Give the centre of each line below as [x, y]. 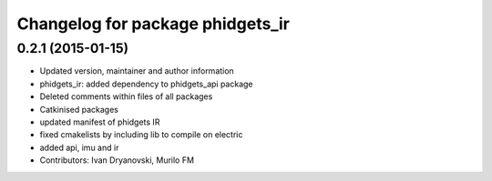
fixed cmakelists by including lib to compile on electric [141, 135]
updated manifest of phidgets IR [100, 122]
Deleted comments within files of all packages [126, 96]
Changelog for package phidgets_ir [154, 24]
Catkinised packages [79, 109]
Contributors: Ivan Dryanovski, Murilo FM [117, 160]
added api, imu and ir [79, 147]
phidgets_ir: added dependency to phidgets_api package [147, 84]
